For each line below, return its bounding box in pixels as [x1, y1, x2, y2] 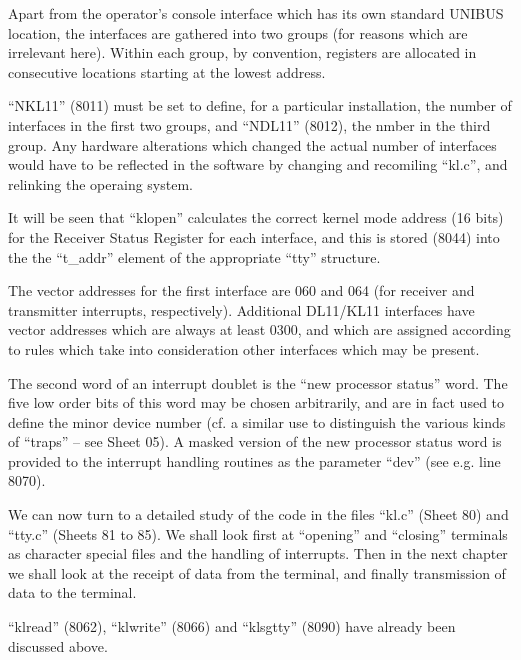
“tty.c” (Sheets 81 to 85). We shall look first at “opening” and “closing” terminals [8, 523, 508, 544]
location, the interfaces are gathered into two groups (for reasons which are [8, 22, 468, 43]
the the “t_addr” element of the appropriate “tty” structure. [8, 246, 381, 267]
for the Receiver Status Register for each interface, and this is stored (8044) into [8, 226, 500, 247]
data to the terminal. [8, 582, 137, 603]
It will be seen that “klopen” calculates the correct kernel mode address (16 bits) [8, 207, 504, 228]
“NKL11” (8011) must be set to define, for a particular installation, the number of [8, 95, 512, 116]
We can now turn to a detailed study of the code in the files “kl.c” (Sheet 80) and [8, 504, 509, 525]
